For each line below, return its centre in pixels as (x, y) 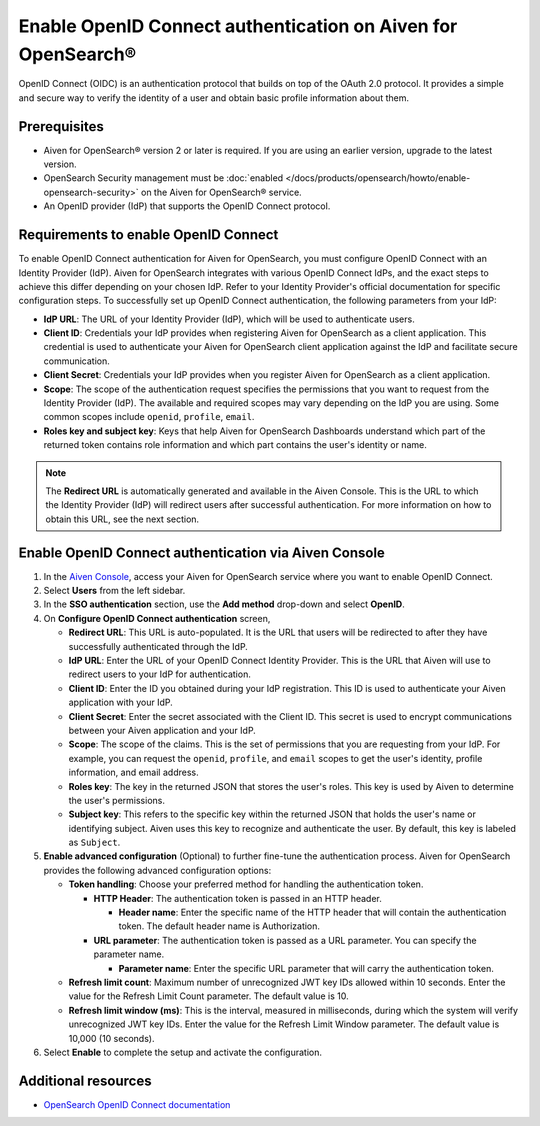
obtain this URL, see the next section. (122, 519)
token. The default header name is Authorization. (219, 926)
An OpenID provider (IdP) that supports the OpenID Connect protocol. (187, 206)
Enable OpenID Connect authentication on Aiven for (238, 26)
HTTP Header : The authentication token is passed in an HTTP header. (237, 898)
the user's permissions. (116, 800)
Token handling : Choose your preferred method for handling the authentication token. (246, 884)
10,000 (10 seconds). (111, 1038)
